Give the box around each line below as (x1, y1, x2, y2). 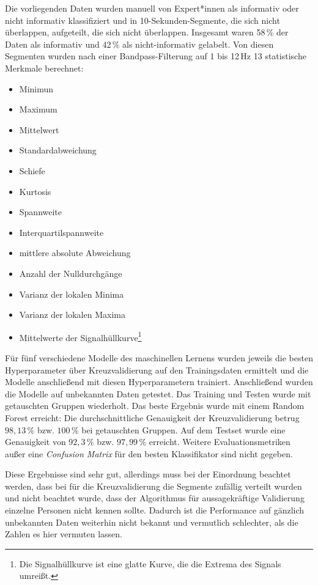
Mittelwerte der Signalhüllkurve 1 (19, 329, 142, 344)
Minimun (19, 82, 54, 95)
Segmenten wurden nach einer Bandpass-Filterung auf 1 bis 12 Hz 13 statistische (5, 50, 306, 62)
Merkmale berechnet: (5, 61, 84, 74)
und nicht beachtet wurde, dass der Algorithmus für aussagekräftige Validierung (5, 491, 305, 504)
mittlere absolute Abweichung (19, 246, 131, 259)
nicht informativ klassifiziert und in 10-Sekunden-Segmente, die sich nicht (5, 13, 280, 26)
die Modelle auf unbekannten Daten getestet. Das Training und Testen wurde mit (5, 387, 311, 400)
